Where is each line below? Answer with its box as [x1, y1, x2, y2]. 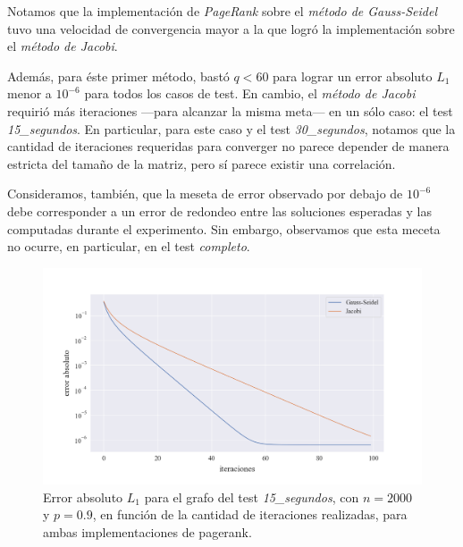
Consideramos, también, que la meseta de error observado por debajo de [7, 184, 403, 203]
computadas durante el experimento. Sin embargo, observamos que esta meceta [7, 219, 441, 238]
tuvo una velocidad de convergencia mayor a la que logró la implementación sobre [7, 19, 455, 38]
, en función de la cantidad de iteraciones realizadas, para [92, 505, 408, 524]
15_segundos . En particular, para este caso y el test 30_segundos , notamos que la [7, 119, 456, 138]
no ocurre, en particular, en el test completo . [7, 237, 250, 256]
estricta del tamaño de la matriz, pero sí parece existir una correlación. [7, 154, 396, 173]
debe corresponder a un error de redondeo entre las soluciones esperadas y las [7, 201, 432, 220]
